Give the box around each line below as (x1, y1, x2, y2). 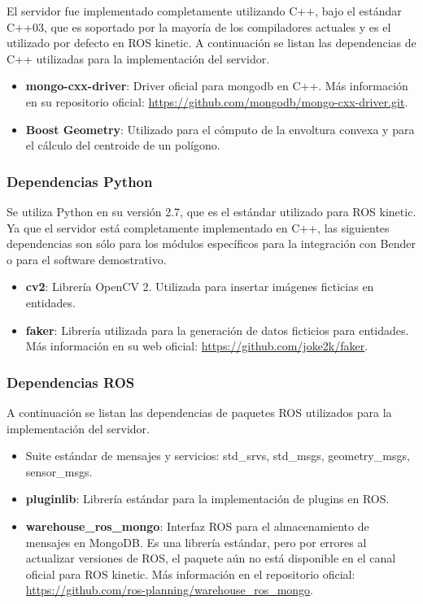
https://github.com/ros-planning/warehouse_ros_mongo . (25, 581, 314, 598)
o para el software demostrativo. (7, 250, 167, 267)
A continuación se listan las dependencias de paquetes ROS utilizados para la (7, 403, 392, 420)
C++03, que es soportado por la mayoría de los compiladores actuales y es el (7, 18, 391, 35)
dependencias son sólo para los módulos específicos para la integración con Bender (7, 235, 416, 252)
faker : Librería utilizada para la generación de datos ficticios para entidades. (25, 321, 409, 338)
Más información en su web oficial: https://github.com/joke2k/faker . (25, 337, 368, 354)
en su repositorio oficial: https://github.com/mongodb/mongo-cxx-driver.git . (25, 93, 408, 110)
